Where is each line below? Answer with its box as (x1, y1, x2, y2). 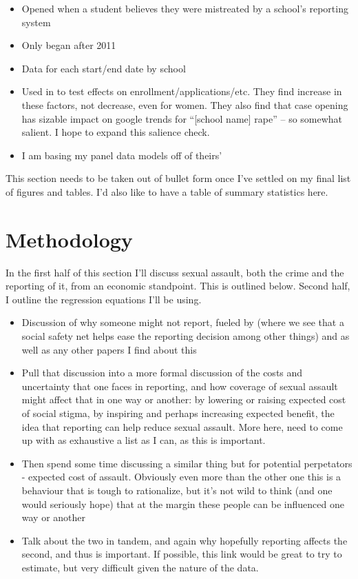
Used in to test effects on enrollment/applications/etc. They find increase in (21, 84, 342, 99)
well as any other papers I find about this (21, 342, 197, 356)
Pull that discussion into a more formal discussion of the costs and (21, 365, 303, 380)
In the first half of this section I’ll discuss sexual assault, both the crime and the (6, 265, 344, 279)
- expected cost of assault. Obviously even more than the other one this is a (21, 469, 341, 484)
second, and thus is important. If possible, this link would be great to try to (21, 547, 342, 561)
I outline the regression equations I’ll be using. (6, 292, 202, 306)
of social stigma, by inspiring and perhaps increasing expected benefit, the (21, 406, 335, 420)
